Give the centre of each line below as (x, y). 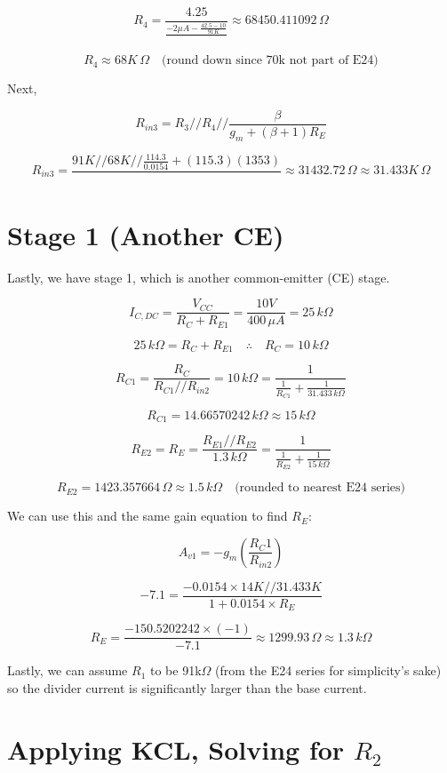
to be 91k (176, 670)
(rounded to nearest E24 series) (320, 488)
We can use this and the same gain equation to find (148, 516)
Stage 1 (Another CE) (146, 234)
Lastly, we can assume (68, 670)
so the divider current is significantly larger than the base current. (187, 687)
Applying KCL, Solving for (176, 749)
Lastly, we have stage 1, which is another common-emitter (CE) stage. (199, 277)
